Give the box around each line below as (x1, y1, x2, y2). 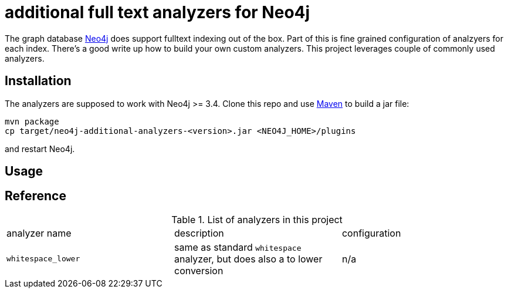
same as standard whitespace (174, 241, 302, 253)
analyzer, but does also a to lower (174, 252, 323, 265)
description (174, 227, 224, 239)
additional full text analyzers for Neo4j (5, 2, 310, 22)
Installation (5, 73, 72, 89)
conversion (174, 264, 223, 277)
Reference (5, 188, 66, 204)
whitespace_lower (6, 254, 80, 264)
